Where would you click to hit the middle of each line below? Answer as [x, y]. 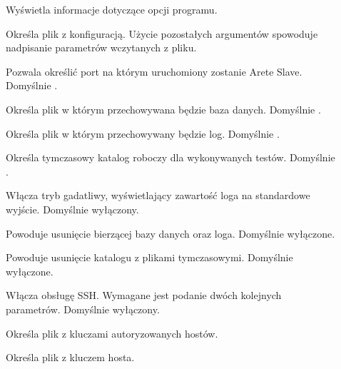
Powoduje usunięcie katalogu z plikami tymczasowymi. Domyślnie [149, 257]
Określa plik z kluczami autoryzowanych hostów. [112, 333]
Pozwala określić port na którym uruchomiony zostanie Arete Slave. [154, 71]
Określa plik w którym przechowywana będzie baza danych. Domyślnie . [163, 109]
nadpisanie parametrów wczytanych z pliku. [101, 47]
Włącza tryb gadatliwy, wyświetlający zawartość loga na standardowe [158, 195]
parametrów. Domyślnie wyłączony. [83, 309]
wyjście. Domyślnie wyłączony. [72, 209]
